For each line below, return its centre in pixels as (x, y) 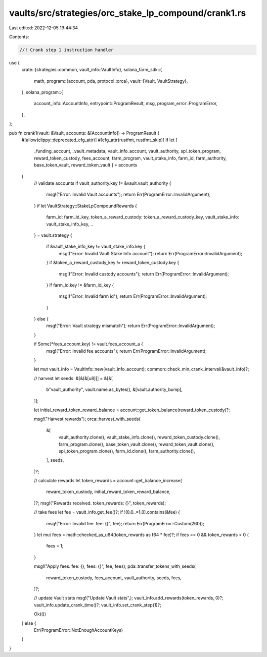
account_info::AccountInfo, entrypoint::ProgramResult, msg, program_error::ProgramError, (126, 104)
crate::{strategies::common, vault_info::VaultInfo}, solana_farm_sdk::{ (92, 70)
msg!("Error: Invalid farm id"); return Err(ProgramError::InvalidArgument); (133, 296)
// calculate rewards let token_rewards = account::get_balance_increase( (108, 481)
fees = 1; (55, 546)
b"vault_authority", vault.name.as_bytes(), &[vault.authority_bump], (114, 389)
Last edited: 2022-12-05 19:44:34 (44, 28)
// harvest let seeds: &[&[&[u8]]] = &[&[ (73, 378)
